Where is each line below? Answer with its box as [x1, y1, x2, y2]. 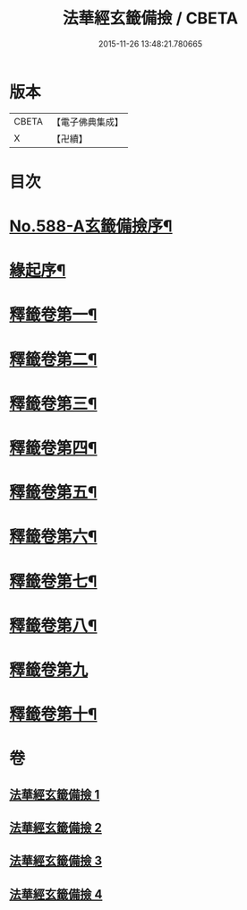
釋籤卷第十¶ [9, 705, 98, 724]
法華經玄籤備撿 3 [9, 854, 103, 869]
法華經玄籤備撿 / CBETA [62, 8, 239, 29]
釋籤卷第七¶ [9, 571, 98, 592]
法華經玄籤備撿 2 [9, 820, 103, 836]
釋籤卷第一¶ [9, 305, 98, 325]
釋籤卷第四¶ [9, 438, 98, 458]
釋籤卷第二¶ [9, 349, 98, 369]
